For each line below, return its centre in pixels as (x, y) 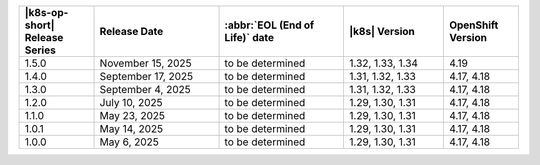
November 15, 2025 (145, 63)
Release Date (131, 31)
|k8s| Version (382, 31)
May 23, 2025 (132, 115)
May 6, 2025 (129, 142)
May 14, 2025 (131, 128)
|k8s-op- (46, 12)
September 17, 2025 (146, 76)
